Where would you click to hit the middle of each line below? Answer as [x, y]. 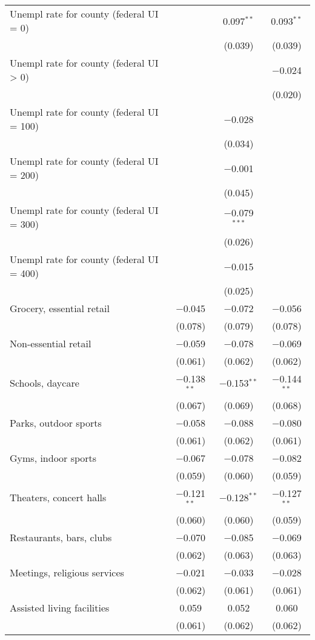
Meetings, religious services [67, 572]
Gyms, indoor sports [53, 458]
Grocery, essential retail [60, 308]
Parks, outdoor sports [56, 422]
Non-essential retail [51, 343]
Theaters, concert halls [58, 498]
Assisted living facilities [60, 607]
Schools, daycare [45, 383]
